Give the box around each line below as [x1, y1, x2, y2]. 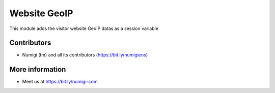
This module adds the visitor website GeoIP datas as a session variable [9, 25, 159, 32]
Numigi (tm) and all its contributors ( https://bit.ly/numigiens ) [22, 52, 148, 58]
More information [9, 65, 66, 74]
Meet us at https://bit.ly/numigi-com [22, 79, 98, 85]
